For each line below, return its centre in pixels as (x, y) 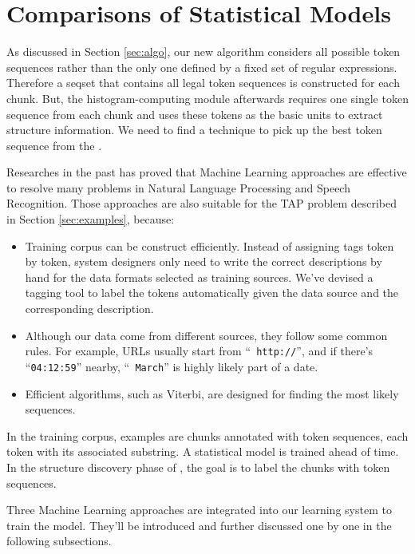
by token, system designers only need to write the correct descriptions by (204, 261)
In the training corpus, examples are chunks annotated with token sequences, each (207, 435)
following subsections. (59, 541)
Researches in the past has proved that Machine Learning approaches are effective (207, 172)
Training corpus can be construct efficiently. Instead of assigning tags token (209, 245)
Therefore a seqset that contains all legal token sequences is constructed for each (203, 83)
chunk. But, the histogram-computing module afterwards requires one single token (207, 98)
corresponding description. (89, 309)
